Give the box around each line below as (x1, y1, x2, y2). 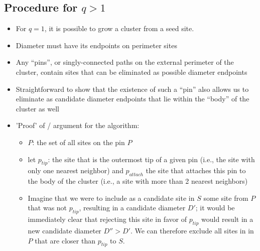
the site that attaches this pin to (146, 165, 246, 176)
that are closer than (35, 235, 95, 245)
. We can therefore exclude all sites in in (130, 225, 254, 235)
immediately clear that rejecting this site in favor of (28, 214, 187, 224)
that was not (28, 202, 67, 213)
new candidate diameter (28, 225, 101, 235)
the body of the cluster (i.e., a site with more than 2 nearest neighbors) (28, 176, 248, 186)
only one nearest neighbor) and (28, 165, 123, 176)
